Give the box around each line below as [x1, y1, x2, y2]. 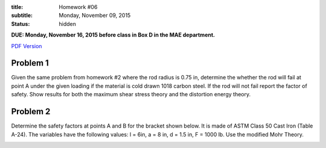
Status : [11, 20, 30, 27]
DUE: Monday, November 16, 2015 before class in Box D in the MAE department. [11, 31, 216, 39]
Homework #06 [59, 4, 98, 10]
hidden [59, 20, 77, 27]
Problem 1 [11, 58, 50, 69]
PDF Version [11, 42, 42, 49]
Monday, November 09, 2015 [59, 12, 131, 19]
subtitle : [11, 12, 33, 19]
